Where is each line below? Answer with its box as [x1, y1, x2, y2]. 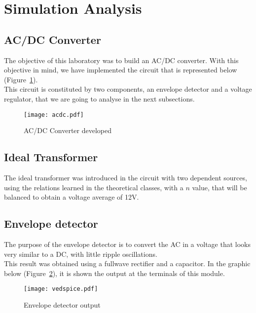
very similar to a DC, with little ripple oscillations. [4, 248, 157, 259]
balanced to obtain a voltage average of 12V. [4, 192, 139, 202]
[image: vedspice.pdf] [24, 285, 98, 293]
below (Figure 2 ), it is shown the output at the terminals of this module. [4, 268, 225, 278]
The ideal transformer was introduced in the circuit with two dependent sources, [4, 173, 247, 182]
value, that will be [192, 182, 247, 192]
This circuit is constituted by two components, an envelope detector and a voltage [4, 84, 252, 94]
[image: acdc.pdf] [24, 111, 84, 118]
